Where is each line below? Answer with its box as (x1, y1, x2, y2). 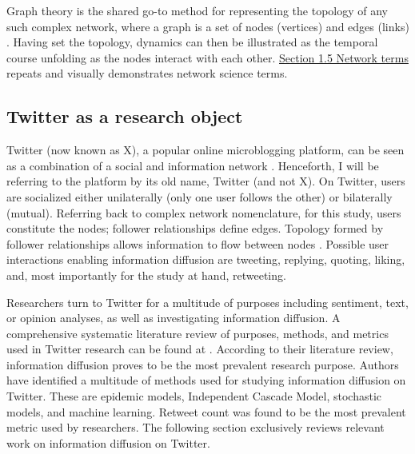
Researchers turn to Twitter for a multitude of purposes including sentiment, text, (6, 293, 409, 310)
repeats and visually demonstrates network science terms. (6, 65, 288, 82)
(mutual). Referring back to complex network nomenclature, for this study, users (6, 204, 401, 221)
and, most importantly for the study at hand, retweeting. (6, 266, 286, 283)
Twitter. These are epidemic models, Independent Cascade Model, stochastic (6, 388, 382, 404)
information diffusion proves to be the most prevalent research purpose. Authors (6, 356, 399, 372)
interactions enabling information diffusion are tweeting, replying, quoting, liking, (6, 251, 405, 268)
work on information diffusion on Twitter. (6, 434, 210, 451)
